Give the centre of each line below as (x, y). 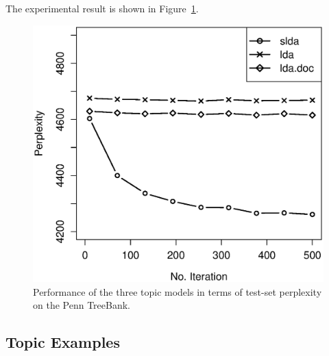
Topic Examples (63, 342)
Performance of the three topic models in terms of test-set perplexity (178, 291)
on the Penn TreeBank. (82, 305)
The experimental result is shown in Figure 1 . (102, 8)
